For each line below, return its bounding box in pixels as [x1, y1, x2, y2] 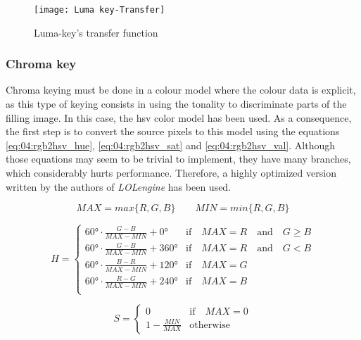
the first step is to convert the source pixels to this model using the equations [6, 124, 340, 139]
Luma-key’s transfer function [34, 25, 158, 39]
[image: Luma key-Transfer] [34, 5, 165, 15]
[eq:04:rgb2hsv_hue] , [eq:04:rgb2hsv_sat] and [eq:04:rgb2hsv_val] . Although [6, 137, 336, 152]
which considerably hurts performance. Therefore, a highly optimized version [6, 165, 336, 180]
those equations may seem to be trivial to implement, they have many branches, [6, 151, 351, 166]
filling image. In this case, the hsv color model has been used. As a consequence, [6, 110, 352, 125]
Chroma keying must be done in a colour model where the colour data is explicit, [6, 82, 356, 97]
